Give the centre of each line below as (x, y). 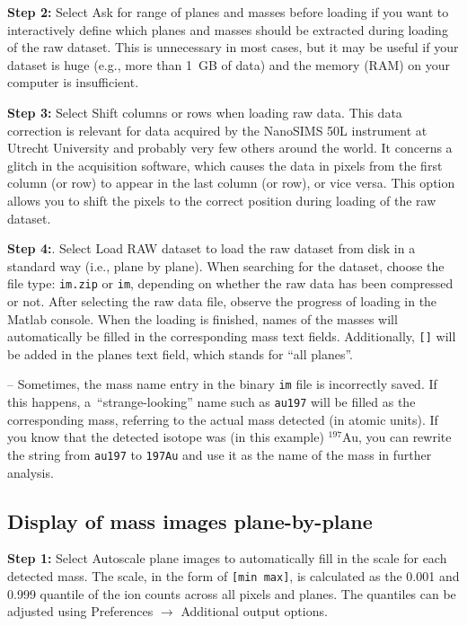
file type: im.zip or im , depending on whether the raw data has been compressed (230, 283)
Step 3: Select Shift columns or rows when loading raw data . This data (205, 112)
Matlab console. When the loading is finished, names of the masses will (203, 318)
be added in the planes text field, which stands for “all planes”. (180, 353)
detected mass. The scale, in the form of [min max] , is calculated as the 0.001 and (233, 575)
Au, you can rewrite (397, 437)
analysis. (31, 472)
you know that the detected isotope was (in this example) (166, 437)
